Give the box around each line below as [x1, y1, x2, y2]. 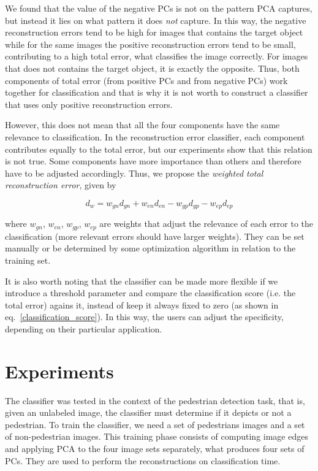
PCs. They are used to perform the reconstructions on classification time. [5, 454, 281, 467]
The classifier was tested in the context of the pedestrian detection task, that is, [5, 394, 305, 407]
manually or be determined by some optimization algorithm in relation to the [5, 242, 296, 255]
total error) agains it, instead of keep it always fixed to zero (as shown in [5, 298, 279, 311]
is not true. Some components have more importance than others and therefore [5, 155, 301, 167]
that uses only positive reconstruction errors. [5, 98, 173, 110]
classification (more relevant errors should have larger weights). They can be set [5, 229, 305, 242]
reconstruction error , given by [5, 178, 116, 191]
